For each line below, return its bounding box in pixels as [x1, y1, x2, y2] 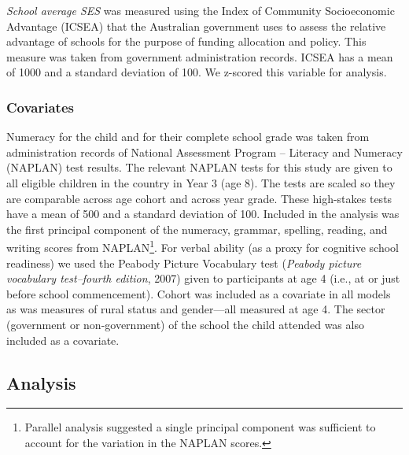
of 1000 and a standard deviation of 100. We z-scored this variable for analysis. [6, 64, 387, 80]
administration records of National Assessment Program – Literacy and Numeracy [6, 143, 403, 160]
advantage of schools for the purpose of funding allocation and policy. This [6, 33, 367, 50]
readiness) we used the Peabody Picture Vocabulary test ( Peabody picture [6, 254, 362, 271]
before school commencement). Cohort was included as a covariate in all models [6, 285, 391, 301]
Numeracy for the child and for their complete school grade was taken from [6, 128, 370, 145]
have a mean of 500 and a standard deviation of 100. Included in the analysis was [6, 205, 400, 222]
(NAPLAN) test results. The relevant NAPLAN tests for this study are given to [6, 159, 392, 176]
